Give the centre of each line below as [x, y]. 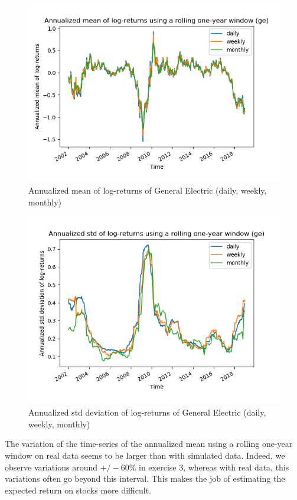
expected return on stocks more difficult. [78, 490]
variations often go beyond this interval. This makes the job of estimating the [145, 478]
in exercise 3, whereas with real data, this [214, 467]
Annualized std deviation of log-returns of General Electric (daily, [147, 412]
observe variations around [51, 467]
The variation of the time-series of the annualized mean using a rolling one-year [149, 444]
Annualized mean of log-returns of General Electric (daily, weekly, [148, 190]
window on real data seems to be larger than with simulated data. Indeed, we [145, 455]
